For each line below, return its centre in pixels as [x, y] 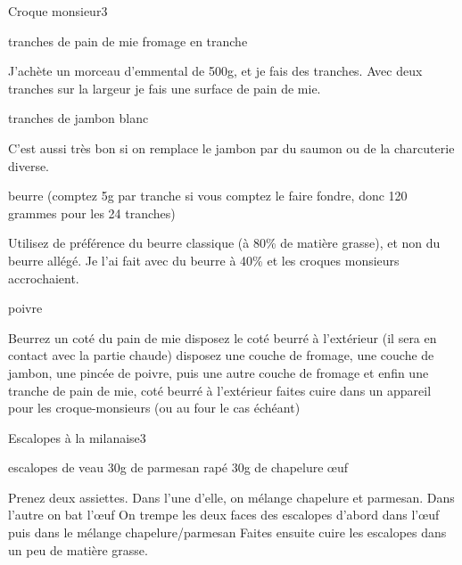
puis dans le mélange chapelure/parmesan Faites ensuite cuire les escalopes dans [227, 532]
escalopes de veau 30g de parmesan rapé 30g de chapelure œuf [178, 467]
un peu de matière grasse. [78, 549]
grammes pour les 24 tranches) [92, 213]
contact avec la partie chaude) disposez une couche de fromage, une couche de [221, 355]
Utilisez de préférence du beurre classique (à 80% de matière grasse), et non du [224, 243]
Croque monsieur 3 [58, 11]
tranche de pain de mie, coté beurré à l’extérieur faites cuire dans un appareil [220, 390]
